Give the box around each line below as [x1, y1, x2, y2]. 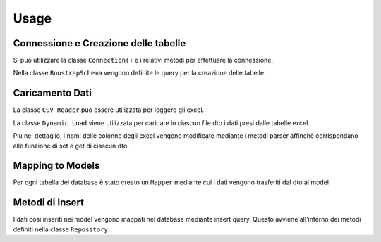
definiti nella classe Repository [13, 225, 109, 234]
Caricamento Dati [13, 87, 92, 99]
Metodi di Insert [13, 197, 85, 209]
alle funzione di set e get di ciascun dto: [13, 141, 130, 150]
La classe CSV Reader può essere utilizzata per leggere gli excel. [13, 106, 205, 114]
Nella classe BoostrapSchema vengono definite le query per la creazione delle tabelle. [13, 69, 266, 77]
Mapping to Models [13, 160, 100, 172]
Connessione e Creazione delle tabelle [13, 37, 186, 49]
